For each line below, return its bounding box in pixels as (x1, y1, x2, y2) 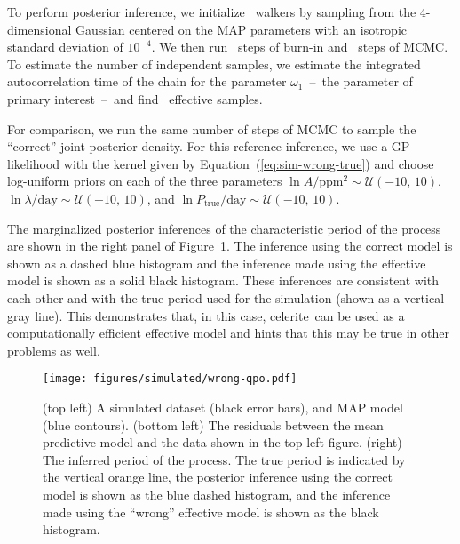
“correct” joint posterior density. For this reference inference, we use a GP (7, 137, 410, 156)
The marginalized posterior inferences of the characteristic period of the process (7, 219, 441, 237)
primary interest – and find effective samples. (7, 89, 263, 108)
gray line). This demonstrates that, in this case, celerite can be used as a (7, 306, 405, 324)
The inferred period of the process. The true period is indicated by (43, 450, 406, 468)
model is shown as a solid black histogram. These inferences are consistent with (7, 271, 440, 290)
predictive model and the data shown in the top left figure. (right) (43, 433, 402, 452)
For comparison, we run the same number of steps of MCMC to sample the (7, 119, 416, 138)
